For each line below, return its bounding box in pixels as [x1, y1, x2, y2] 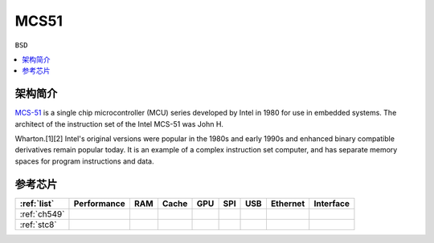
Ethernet [270, 197, 305, 209]
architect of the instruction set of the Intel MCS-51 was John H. [14, 119, 224, 128]
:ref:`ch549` [19, 209, 65, 220]
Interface [313, 197, 350, 209]
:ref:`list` [19, 197, 55, 209]
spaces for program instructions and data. [14, 156, 154, 166]
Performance [73, 197, 125, 209]
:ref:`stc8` [19, 219, 57, 230]
